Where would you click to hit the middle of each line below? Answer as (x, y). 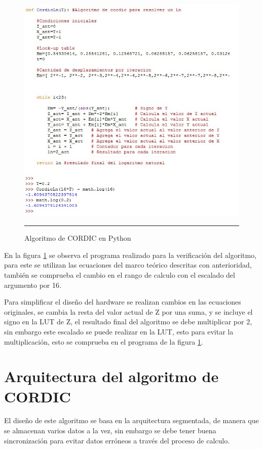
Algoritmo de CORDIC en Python (78, 238)
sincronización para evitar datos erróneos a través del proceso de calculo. (117, 440)
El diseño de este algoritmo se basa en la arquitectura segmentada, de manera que (131, 420)
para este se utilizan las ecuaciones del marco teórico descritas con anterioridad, (128, 265)
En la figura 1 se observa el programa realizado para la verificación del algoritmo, (130, 255)
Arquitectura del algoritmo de (111, 376)
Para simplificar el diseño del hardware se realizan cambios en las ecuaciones (123, 302)
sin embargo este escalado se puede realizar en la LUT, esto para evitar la (119, 331)
